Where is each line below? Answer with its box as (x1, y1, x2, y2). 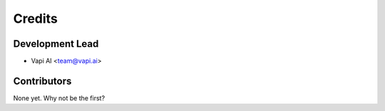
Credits (13, 11, 58, 26)
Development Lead (13, 38, 99, 50)
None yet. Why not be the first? (13, 93, 106, 102)
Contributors (13, 75, 72, 87)
